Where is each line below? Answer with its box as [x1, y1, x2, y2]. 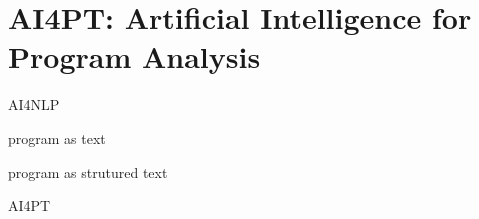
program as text [8, 127, 106, 148]
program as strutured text [8, 161, 168, 182]
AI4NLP [8, 94, 60, 115]
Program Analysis [8, 36, 261, 77]
